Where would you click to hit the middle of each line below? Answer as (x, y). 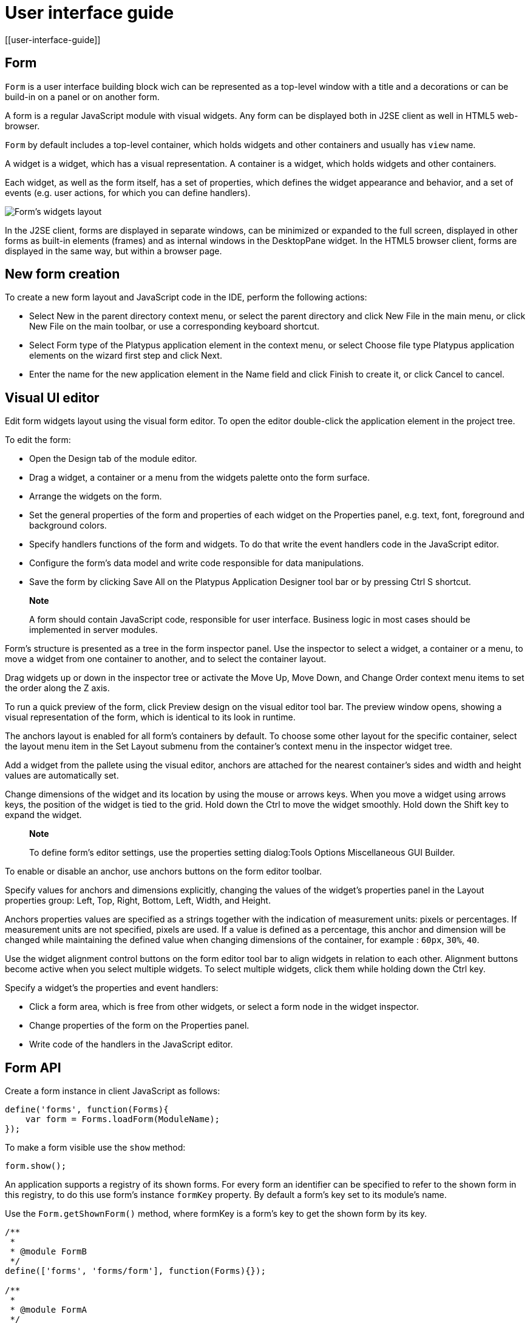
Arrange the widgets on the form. (96, 496)
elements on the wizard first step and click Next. (126, 356)
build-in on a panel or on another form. (82, 96)
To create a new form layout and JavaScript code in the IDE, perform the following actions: (186, 297)
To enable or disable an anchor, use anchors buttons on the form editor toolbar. (163, 871)
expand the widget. (43, 815)
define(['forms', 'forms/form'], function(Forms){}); (135, 1271)
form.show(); (36, 1166)
